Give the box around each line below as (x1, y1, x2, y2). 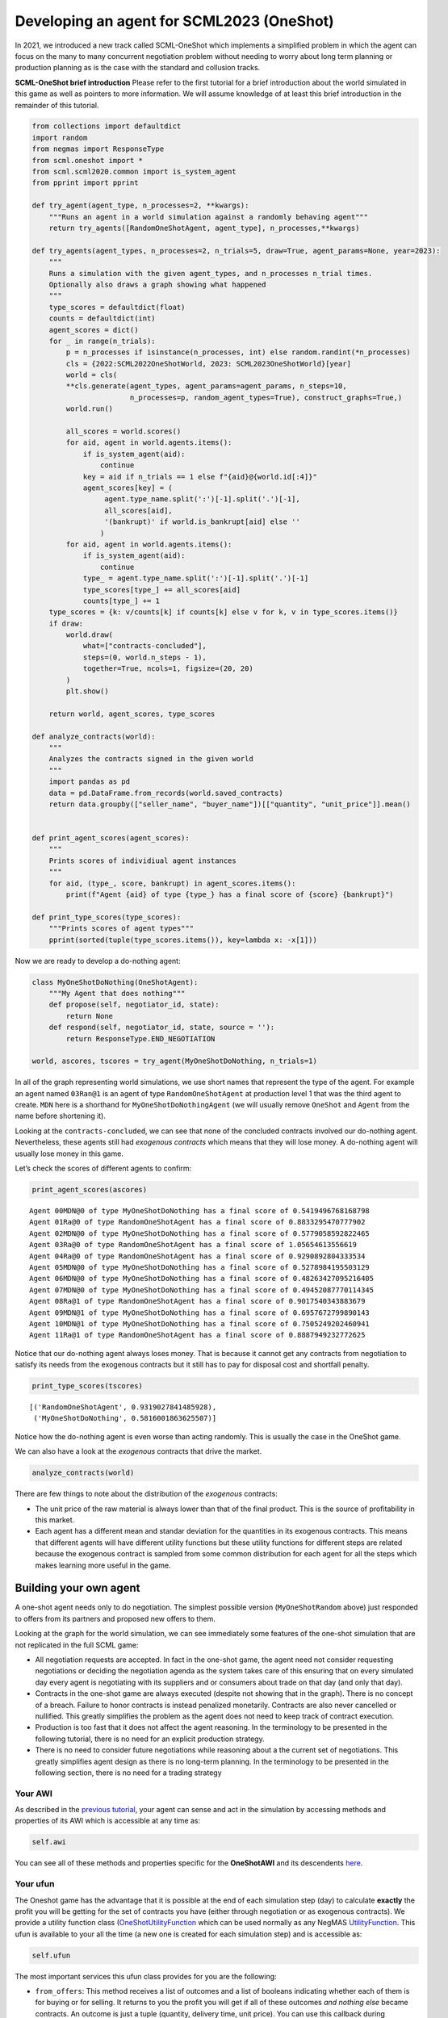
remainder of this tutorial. (15, 100, 99, 110)
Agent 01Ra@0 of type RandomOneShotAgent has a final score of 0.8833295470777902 (29, 1217, 366, 1227)
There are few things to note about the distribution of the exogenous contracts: (15, 1489, 278, 1499)
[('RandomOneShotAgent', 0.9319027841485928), (29, 1403, 217, 1412)
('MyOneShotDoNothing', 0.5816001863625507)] (33, 1413, 217, 1423)
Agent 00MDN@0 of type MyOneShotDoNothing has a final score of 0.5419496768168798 (29, 1207, 371, 1215)
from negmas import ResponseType (31, 144, 165, 153)
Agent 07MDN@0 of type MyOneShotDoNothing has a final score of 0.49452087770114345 (29, 1285, 375, 1295)
